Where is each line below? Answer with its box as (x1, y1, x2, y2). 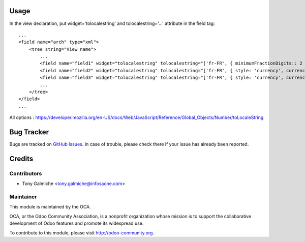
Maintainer (9, 193, 37, 200)
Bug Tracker (9, 128, 49, 137)
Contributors (9, 170, 42, 177)
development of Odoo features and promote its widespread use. (9, 220, 144, 226)
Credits (9, 154, 34, 163)
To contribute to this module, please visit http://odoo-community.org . (9, 229, 155, 236)
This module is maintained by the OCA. (9, 204, 91, 210)
